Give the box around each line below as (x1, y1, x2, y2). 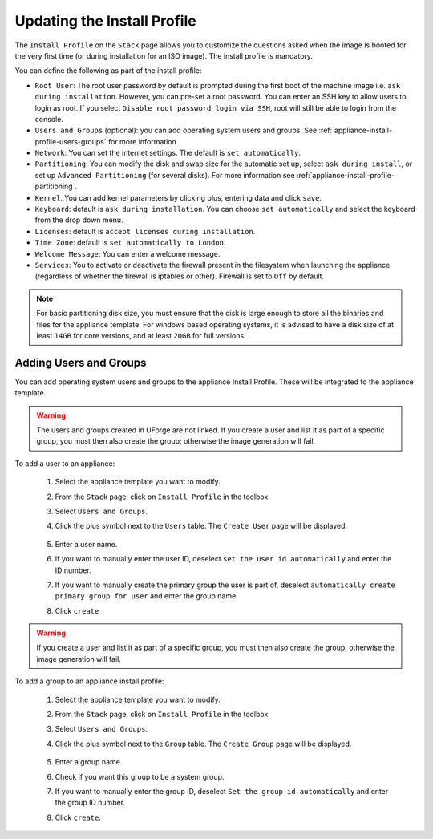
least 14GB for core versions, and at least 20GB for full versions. (36, 330, 246, 340)
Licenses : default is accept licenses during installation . (34, 226, 256, 236)
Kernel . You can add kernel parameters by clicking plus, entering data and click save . (34, 193, 322, 202)
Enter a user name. (55, 539, 118, 549)
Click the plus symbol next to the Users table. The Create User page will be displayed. (55, 521, 348, 531)
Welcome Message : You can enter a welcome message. (34, 249, 221, 258)
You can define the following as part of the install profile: (14, 66, 202, 75)
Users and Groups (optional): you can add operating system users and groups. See (34, 125, 318, 136)
